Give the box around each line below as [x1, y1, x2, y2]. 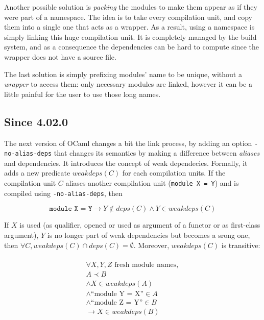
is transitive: [221, 239, 260, 250]
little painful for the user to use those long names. [4, 88, 161, 99]
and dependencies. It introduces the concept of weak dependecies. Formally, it [4, 157, 248, 168]
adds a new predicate [4, 167, 70, 178]
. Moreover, [133, 239, 170, 250]
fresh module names [114, 261, 177, 269]
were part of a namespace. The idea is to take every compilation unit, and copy [4, 11, 252, 22]
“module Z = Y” [90, 299, 143, 307]
